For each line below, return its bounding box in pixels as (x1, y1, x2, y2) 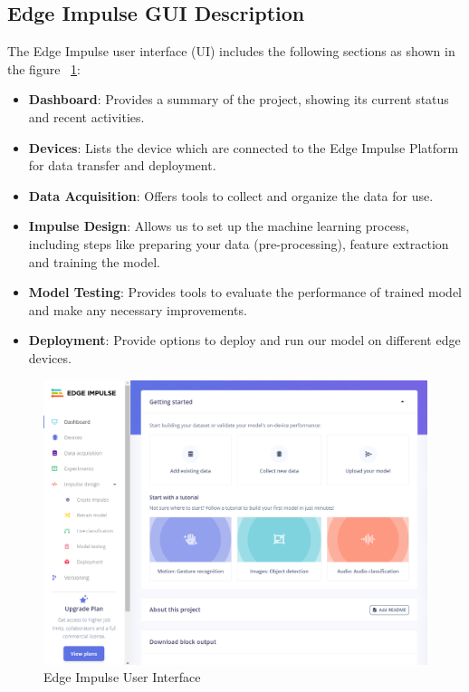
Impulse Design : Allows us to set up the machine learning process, (28, 216, 409, 235)
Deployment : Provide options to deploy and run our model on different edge (28, 331, 461, 350)
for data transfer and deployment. (28, 156, 216, 175)
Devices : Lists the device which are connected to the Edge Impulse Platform (28, 138, 459, 157)
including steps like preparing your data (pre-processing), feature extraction (28, 234, 449, 253)
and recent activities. (28, 107, 145, 126)
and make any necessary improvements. (28, 300, 247, 319)
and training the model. (28, 252, 160, 271)
